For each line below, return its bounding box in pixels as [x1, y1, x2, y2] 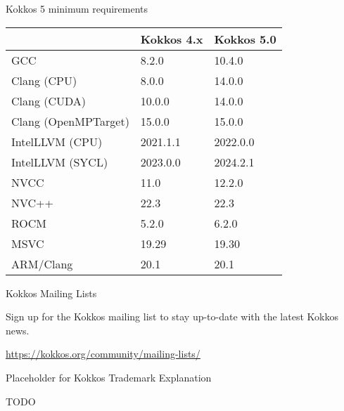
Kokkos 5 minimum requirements [6, 1, 148, 15]
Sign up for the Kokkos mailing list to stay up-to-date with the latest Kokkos [6, 309, 338, 324]
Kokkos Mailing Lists [6, 285, 97, 300]
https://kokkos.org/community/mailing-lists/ [6, 346, 200, 361]
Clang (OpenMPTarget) [11, 112, 129, 129]
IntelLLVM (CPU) [11, 133, 103, 150]
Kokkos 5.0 [214, 30, 276, 47]
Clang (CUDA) [11, 92, 87, 109]
